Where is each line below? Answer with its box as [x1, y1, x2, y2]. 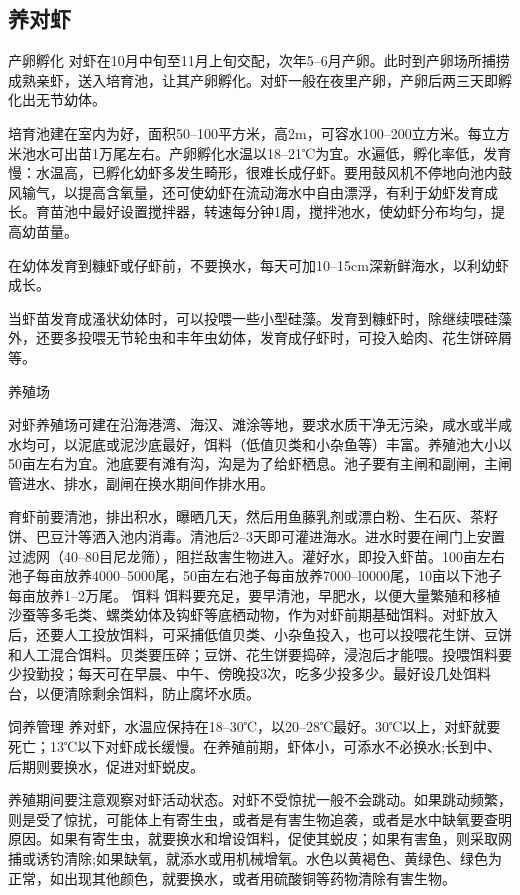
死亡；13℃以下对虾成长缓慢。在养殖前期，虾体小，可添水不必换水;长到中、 [8, 736, 502, 757]
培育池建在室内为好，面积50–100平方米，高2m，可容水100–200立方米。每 [8, 122, 482, 143]
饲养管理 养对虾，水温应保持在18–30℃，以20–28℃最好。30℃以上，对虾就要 [8, 716, 501, 737]
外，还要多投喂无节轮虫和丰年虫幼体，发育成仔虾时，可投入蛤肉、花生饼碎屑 [8, 327, 512, 348]
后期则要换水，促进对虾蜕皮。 [8, 755, 204, 776]
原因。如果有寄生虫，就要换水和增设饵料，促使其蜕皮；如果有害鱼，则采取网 [8, 828, 512, 849]
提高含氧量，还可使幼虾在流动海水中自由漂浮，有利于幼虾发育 [77, 181, 484, 202]
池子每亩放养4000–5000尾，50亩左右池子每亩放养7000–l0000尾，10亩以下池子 [8, 565, 502, 586]
